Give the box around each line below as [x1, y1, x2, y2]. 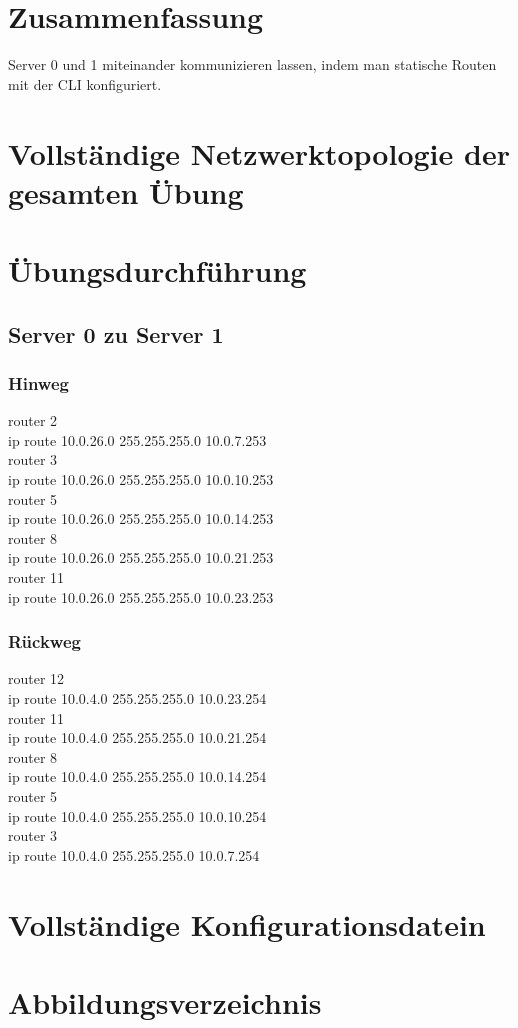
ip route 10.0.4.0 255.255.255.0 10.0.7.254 [8, 844, 260, 865]
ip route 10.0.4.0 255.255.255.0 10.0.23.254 [8, 688, 267, 708]
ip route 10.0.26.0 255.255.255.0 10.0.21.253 [8, 547, 274, 568]
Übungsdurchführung [8, 250, 307, 291]
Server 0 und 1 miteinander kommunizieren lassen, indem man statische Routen [8, 54, 497, 75]
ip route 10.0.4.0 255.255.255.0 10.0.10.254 [8, 805, 267, 826]
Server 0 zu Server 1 [8, 318, 224, 349]
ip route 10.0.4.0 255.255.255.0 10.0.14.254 [8, 766, 267, 787]
